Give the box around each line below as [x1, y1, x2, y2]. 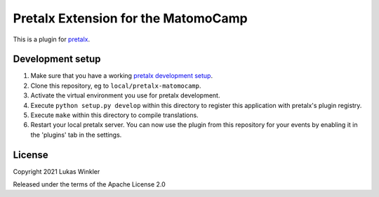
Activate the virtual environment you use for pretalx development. [30, 91, 220, 100]
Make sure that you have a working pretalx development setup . [30, 72, 213, 80]
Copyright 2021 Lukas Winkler [13, 167, 100, 175]
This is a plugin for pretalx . [13, 35, 91, 43]
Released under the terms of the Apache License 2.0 [13, 180, 166, 189]
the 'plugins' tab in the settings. [30, 130, 122, 139]
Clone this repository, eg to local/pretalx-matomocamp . [30, 81, 201, 90]
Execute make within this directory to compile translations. [30, 111, 199, 119]
